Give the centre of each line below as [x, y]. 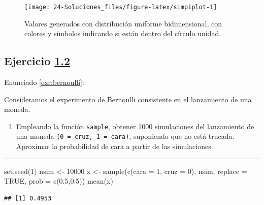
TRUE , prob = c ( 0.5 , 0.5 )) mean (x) [59, 181]
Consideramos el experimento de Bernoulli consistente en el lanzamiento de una [128, 99]
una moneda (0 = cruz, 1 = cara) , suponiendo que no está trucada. [125, 136]
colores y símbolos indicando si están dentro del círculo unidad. [123, 33]
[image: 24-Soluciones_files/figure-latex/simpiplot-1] [121, 7]
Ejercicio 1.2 [37, 61]
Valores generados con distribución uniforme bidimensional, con [123, 23]
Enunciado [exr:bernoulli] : [44, 82]
